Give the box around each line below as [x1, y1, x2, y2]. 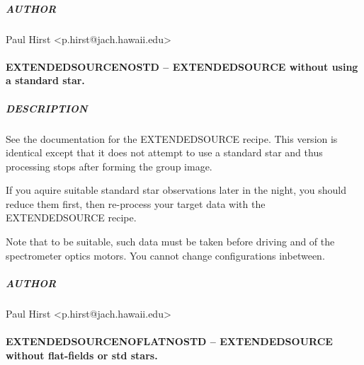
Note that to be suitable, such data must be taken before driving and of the [6, 234, 335, 249]
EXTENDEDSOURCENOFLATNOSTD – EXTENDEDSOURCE [6, 334, 333, 348]
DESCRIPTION [6, 100, 88, 115]
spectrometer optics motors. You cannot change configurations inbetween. [6, 248, 325, 262]
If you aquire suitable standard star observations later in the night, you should [6, 182, 346, 197]
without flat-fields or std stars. [6, 347, 158, 362]
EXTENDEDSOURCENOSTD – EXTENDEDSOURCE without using [6, 59, 358, 74]
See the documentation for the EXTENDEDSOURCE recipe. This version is [6, 131, 338, 146]
